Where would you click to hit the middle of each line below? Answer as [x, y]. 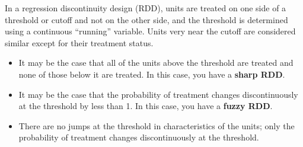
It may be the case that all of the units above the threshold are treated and [156, 63]
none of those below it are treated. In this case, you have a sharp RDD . [152, 74]
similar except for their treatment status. [79, 42]
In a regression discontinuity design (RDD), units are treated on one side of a [146, 8]
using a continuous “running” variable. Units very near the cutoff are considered [150, 31]
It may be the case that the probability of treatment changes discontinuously [158, 94]
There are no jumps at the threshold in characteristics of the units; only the [157, 125]
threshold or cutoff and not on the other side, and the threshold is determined [146, 19]
